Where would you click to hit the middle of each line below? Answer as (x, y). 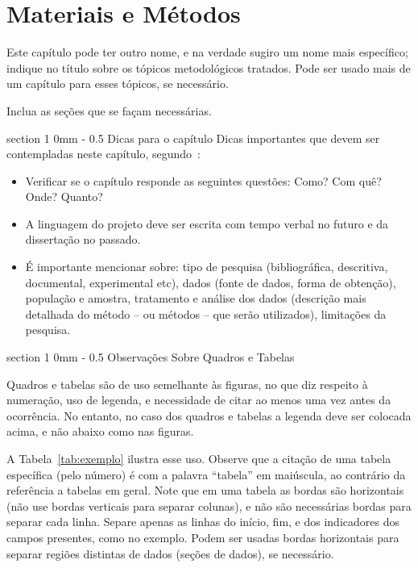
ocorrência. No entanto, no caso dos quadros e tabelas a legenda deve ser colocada (209, 415)
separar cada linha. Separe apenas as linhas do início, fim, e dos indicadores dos (203, 522)
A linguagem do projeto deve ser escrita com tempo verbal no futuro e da (207, 223)
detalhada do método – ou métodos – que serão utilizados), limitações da (206, 313)
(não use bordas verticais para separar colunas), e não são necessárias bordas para (209, 505)
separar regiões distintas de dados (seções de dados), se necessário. (170, 553)
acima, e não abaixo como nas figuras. (100, 431)
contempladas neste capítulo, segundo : (103, 154)
